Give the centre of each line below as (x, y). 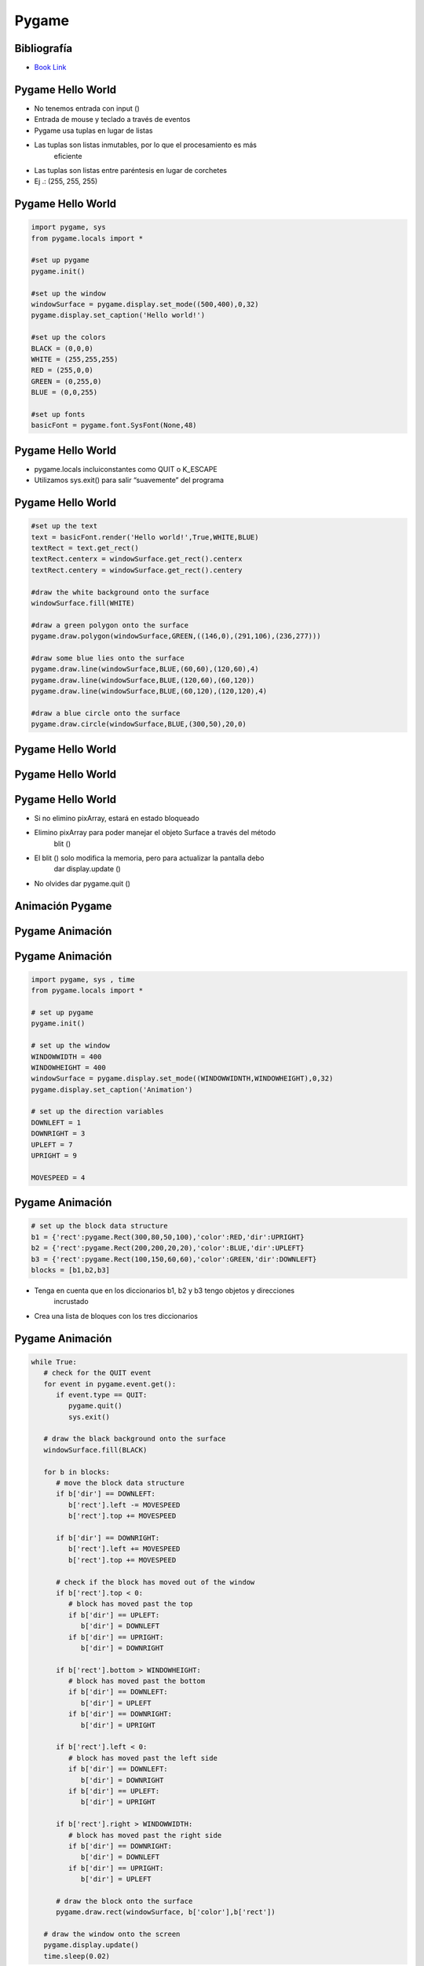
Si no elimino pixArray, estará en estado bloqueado (117, 818)
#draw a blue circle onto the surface (106, 713)
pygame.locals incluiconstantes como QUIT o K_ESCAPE (126, 469)
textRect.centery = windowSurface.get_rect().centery (137, 570)
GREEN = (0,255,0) (66, 381)
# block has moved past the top (130, 1604)
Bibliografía (44, 48)
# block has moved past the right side (145, 1835)
